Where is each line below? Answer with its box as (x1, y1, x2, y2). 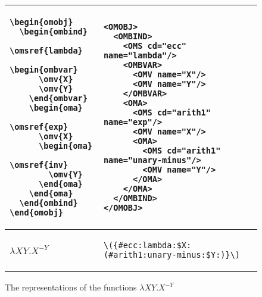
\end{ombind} (19, 198, 78, 208)
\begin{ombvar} (10, 65, 78, 74)
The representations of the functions (5, 281, 137, 293)
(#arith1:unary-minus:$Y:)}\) (103, 250, 241, 260)
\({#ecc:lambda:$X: (103, 240, 192, 250)
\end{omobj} (10, 208, 64, 217)
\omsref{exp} (10, 122, 68, 132)
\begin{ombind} (19, 27, 88, 36)
